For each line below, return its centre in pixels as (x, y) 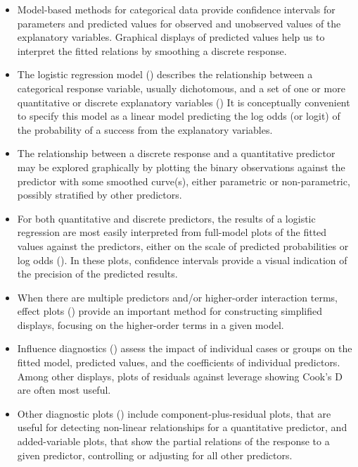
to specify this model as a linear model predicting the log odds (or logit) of (179, 116)
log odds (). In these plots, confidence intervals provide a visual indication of (182, 260)
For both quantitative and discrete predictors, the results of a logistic (166, 218)
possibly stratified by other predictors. (100, 195)
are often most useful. (64, 390)
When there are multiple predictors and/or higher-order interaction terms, (177, 297)
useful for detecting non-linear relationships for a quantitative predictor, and (182, 427)
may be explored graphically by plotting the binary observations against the (181, 167)
